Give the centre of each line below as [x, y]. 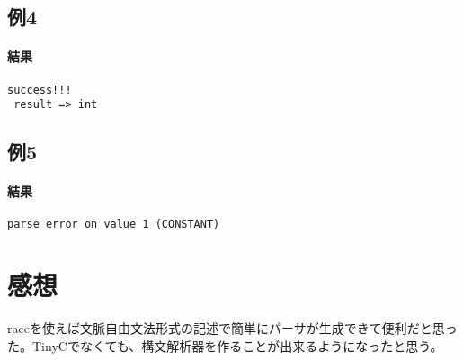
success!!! [40, 90]
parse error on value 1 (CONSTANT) [114, 225]
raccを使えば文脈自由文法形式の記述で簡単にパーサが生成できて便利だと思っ [232, 328]
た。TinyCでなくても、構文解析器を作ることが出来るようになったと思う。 [225, 345]
